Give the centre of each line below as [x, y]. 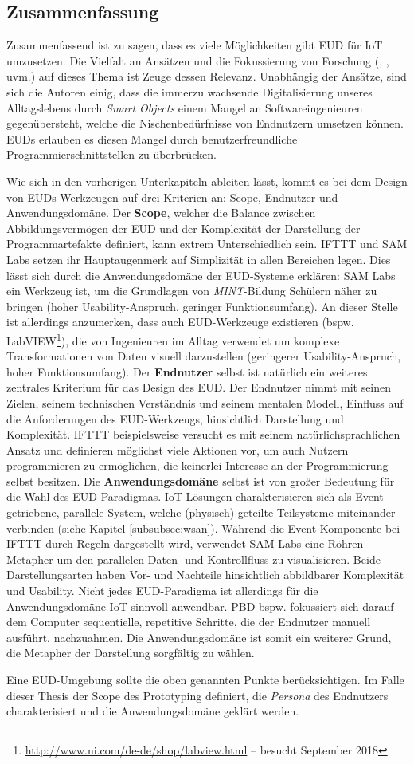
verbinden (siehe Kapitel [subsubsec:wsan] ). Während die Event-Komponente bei [203, 528]
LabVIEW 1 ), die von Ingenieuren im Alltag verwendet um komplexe [173, 339]
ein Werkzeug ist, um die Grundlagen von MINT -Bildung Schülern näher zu [192, 291]
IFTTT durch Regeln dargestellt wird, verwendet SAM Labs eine [166, 543]
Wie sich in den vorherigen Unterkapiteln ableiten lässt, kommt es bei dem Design [207, 181]
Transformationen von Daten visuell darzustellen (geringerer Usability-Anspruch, [204, 356]
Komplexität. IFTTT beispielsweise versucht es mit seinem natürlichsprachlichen [203, 434]
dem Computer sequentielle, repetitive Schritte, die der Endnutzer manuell [189, 622]
